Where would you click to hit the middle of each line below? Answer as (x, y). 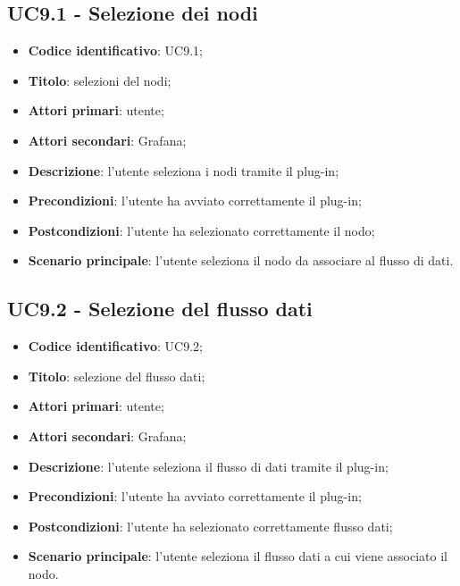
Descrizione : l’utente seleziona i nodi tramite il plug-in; (184, 170)
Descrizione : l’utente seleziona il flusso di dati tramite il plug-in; (208, 466)
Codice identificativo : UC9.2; (115, 346)
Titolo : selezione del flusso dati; (117, 376)
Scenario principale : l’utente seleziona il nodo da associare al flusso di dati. (241, 260)
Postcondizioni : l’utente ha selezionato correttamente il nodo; (201, 230)
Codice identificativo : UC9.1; (115, 50)
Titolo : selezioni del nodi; (100, 80)
